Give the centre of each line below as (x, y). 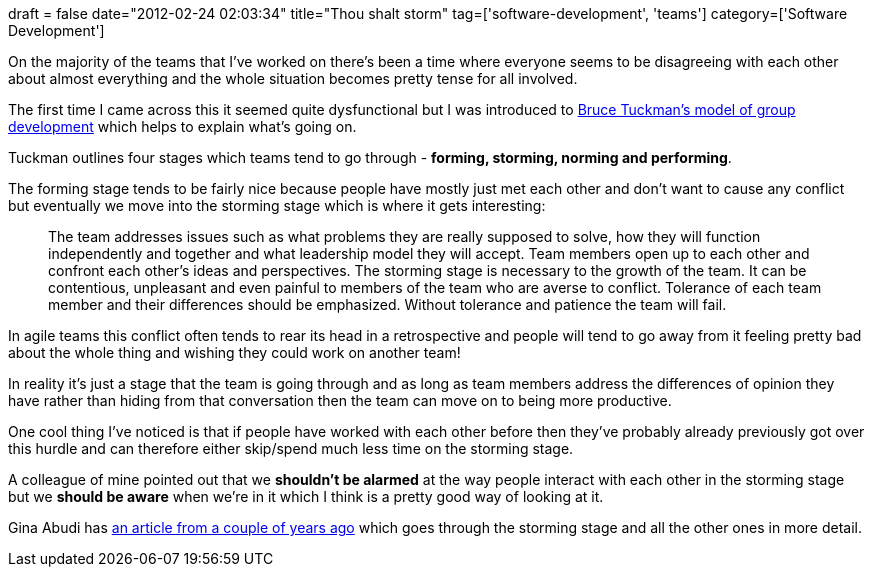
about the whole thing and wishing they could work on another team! (234, 352)
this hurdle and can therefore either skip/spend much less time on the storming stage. (291, 448)
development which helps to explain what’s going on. (182, 126)
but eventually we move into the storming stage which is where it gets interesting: (277, 205)
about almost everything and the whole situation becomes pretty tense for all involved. (293, 78)
